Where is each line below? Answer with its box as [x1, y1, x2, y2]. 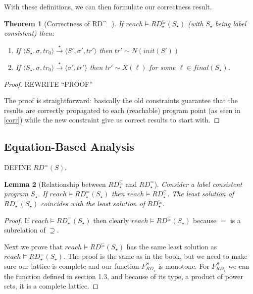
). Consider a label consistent [154, 178, 243, 189]
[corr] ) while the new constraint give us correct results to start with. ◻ [4, 115, 220, 125]
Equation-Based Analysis [4, 139, 135, 154]
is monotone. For [158, 260, 209, 271]
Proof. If [4, 215, 29, 225]
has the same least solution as [126, 241, 217, 251]
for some [149, 61, 176, 72]
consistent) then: [4, 28, 54, 38]
